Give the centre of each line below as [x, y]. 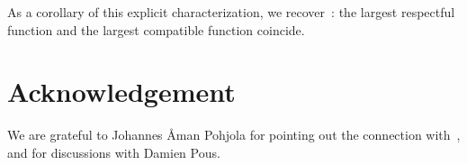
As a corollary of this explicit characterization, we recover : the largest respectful [231, 12]
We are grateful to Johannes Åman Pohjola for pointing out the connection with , [234, 135]
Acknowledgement [121, 92]
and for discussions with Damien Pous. [114, 152]
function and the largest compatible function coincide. [156, 29]
